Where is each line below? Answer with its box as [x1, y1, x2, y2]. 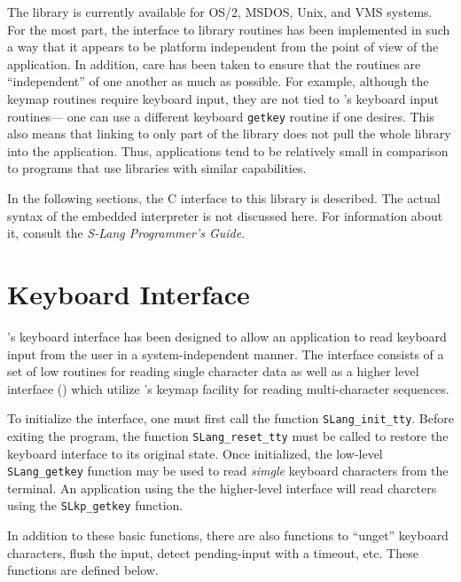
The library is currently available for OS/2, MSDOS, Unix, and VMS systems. [7, 3, 433, 20]
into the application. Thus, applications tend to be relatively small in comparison [7, 141, 449, 160]
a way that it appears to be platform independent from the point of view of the [7, 37, 439, 56]
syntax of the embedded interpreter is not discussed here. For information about [7, 206, 443, 224]
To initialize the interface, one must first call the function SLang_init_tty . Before [7, 409, 454, 428]
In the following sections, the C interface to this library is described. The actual [7, 189, 441, 207]
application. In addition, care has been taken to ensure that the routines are [7, 54, 421, 73]
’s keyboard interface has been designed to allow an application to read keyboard [7, 326, 447, 345]
